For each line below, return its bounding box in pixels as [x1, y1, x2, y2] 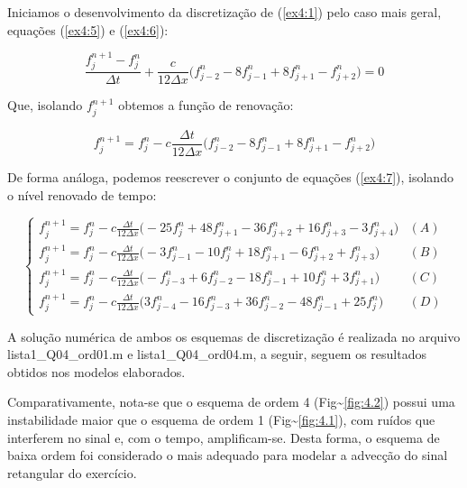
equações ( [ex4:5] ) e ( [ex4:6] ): [7, 20, 169, 39]
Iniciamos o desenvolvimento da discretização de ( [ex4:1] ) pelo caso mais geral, [7, 3, 442, 21]
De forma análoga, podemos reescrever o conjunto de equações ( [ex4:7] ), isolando [7, 167, 453, 186]
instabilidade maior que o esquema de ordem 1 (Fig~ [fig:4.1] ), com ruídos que [7, 410, 435, 429]
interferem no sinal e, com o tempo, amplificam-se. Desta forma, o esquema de [7, 428, 440, 447]
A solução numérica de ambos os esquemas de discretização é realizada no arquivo [7, 327, 461, 345]
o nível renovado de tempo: [7, 185, 157, 204]
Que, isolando [7, 96, 83, 115]
